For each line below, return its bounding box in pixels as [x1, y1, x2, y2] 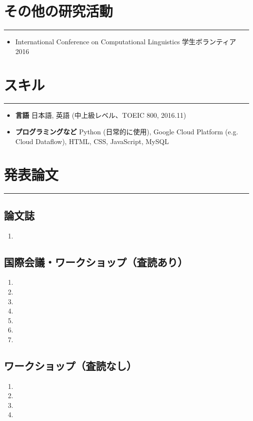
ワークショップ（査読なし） [4, 358, 137, 373]
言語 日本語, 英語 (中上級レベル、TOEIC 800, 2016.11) [15, 110, 186, 120]
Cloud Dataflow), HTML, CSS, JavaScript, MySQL [15, 136, 169, 146]
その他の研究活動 [4, 1, 113, 21]
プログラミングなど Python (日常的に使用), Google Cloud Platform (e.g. [15, 127, 238, 137]
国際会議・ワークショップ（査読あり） [4, 254, 188, 269]
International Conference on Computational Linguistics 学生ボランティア [15, 37, 236, 47]
